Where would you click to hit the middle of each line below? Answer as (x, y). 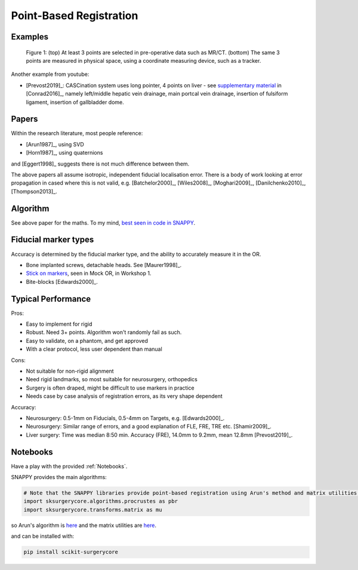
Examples (30, 37)
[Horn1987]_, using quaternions (64, 153)
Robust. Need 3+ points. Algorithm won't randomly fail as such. (104, 332)
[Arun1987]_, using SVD (55, 144)
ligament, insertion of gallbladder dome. (75, 102)
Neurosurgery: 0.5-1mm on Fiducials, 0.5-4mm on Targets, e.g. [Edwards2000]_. (125, 418)
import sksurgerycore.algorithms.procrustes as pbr (101, 501)
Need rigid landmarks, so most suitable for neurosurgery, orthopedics (112, 379)
